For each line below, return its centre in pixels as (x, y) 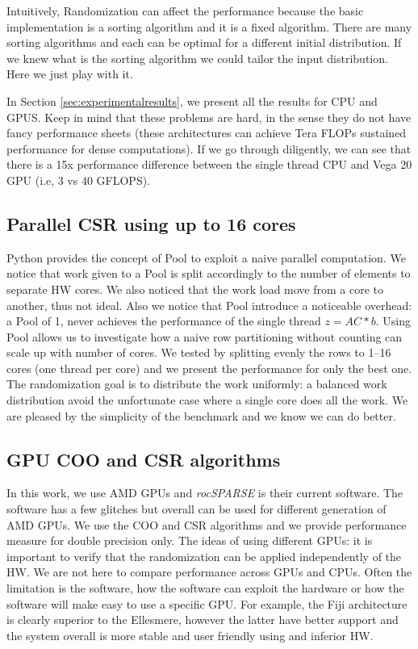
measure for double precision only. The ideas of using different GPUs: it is (190, 540)
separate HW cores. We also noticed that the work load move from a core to (195, 289)
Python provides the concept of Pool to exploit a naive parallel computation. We (206, 257)
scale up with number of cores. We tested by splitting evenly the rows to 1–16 (199, 352)
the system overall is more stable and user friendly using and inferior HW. (190, 635)
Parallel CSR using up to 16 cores (151, 223)
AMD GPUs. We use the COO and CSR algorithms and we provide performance (207, 524)
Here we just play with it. (70, 74)
